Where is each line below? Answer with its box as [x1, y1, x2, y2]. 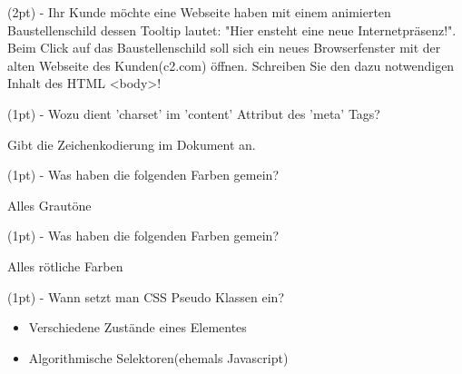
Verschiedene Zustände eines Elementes [28, 318, 247, 337]
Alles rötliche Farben [7, 256, 123, 275]
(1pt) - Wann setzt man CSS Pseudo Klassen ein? [7, 287, 284, 306]
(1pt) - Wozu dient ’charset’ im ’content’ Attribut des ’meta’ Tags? [7, 103, 380, 123]
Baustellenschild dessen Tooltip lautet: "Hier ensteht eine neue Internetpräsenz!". [7, 20, 457, 39]
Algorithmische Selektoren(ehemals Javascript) [28, 348, 289, 367]
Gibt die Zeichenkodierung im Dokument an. [7, 134, 256, 153]
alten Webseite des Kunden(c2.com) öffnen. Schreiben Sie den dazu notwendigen [7, 55, 455, 74]
